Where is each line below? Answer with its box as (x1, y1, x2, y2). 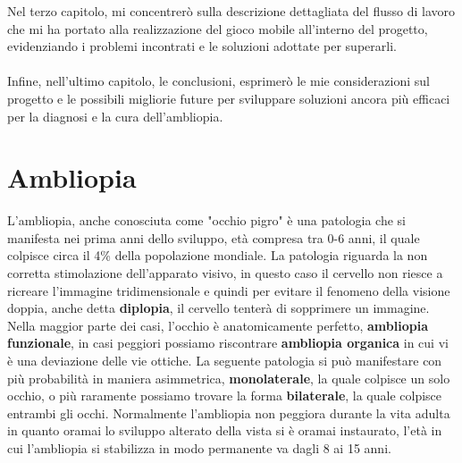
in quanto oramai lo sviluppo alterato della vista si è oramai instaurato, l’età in (7, 421, 442, 440)
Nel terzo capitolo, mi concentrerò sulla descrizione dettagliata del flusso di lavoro (7, 2, 455, 20)
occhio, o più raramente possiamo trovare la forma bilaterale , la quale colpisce (7, 386, 442, 405)
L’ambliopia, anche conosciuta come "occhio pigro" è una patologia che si (7, 211, 406, 230)
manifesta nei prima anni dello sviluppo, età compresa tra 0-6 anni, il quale (7, 228, 420, 247)
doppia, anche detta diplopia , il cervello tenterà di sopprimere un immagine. (7, 299, 430, 317)
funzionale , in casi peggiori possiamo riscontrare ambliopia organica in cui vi (7, 333, 449, 352)
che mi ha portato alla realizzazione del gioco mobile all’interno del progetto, (7, 19, 428, 38)
